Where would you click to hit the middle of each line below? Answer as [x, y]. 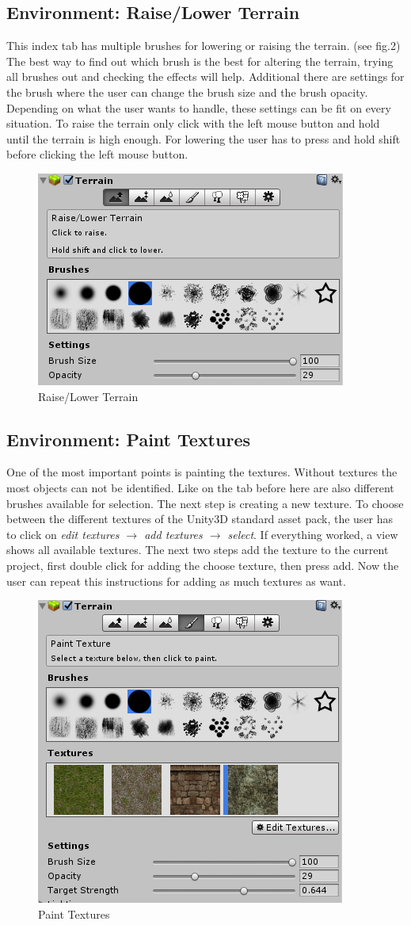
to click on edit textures [63, 534]
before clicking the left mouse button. [97, 154]
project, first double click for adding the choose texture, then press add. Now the [203, 565]
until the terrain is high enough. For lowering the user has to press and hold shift [204, 138]
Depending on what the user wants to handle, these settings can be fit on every [199, 107]
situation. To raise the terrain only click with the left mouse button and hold [193, 123]
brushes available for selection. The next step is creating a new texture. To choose [205, 503]
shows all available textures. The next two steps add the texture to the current [198, 550]
